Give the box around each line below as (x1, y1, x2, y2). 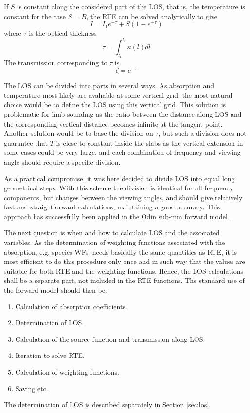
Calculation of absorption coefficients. (15, 301, 127, 311)
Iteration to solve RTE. (15, 350, 85, 360)
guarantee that (4, 137, 48, 148)
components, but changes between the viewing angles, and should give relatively (4, 192, 243, 202)
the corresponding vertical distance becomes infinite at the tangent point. (4, 118, 223, 129)
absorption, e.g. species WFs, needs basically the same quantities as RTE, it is (4, 246, 237, 257)
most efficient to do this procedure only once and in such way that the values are (4, 256, 245, 266)
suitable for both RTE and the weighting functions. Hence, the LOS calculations (4, 265, 244, 276)
